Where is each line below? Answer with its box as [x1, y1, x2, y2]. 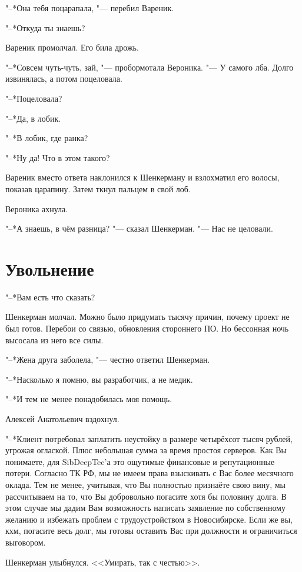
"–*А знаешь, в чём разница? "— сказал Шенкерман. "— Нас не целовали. [5, 222, 273, 235]
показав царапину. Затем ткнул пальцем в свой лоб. [5, 182, 191, 195]
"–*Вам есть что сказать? [5, 290, 95, 303]
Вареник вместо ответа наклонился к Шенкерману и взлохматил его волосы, [5, 171, 280, 183]
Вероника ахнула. [5, 202, 68, 215]
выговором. [5, 536, 46, 548]
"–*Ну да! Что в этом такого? [5, 151, 110, 163]
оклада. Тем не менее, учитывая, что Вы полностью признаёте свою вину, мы [5, 478, 286, 490]
